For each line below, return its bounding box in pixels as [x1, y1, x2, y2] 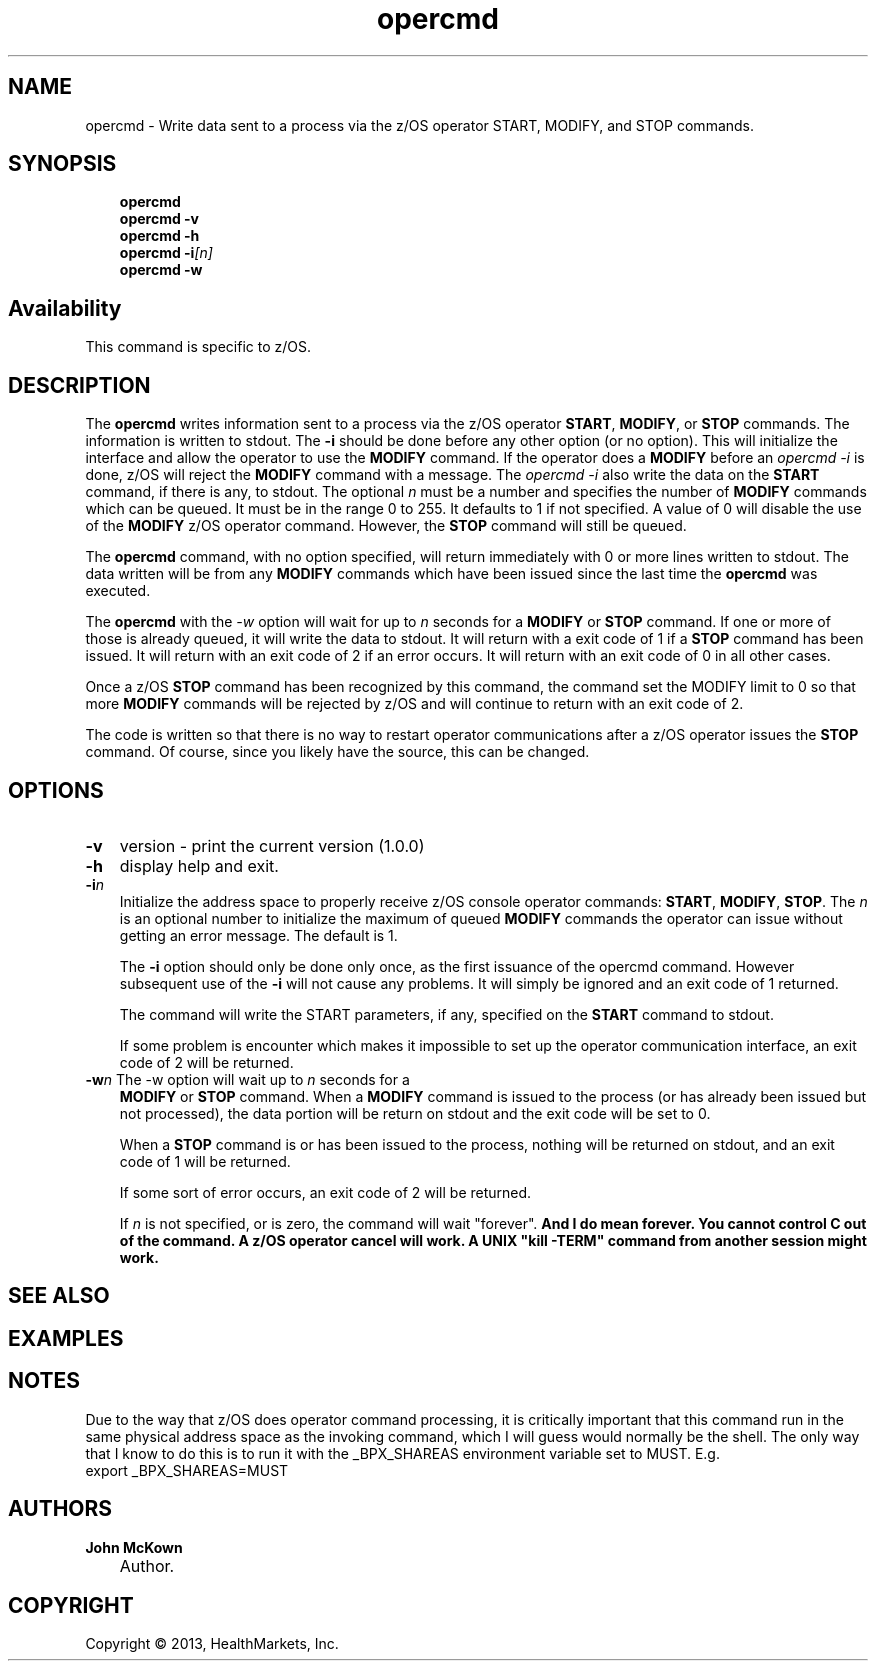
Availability [8, 295, 122, 321]
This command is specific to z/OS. [85, 338, 311, 356]
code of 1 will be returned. [119, 1152, 291, 1170]
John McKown [85, 1538, 183, 1556]
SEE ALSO [8, 1283, 110, 1309]
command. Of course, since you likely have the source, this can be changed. [85, 743, 590, 761]
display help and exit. [119, 855, 279, 876]
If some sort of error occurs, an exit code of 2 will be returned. [119, 1183, 532, 1201]
